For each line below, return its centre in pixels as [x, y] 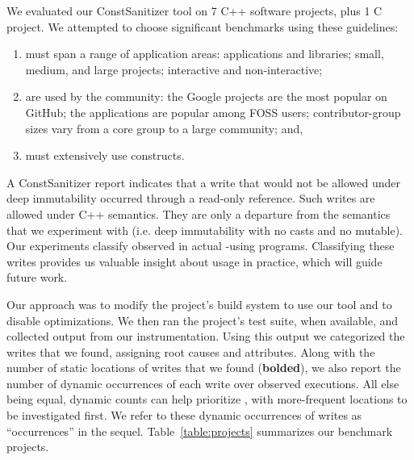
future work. [37, 277]
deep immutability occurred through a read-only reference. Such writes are [191, 198]
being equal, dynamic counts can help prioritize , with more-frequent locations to [207, 399]
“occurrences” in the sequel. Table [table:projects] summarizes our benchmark [200, 431]
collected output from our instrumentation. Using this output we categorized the [206, 336]
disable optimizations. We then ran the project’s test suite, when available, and [203, 320]
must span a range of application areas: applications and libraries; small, [205, 54]
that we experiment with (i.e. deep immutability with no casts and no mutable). [205, 230]
